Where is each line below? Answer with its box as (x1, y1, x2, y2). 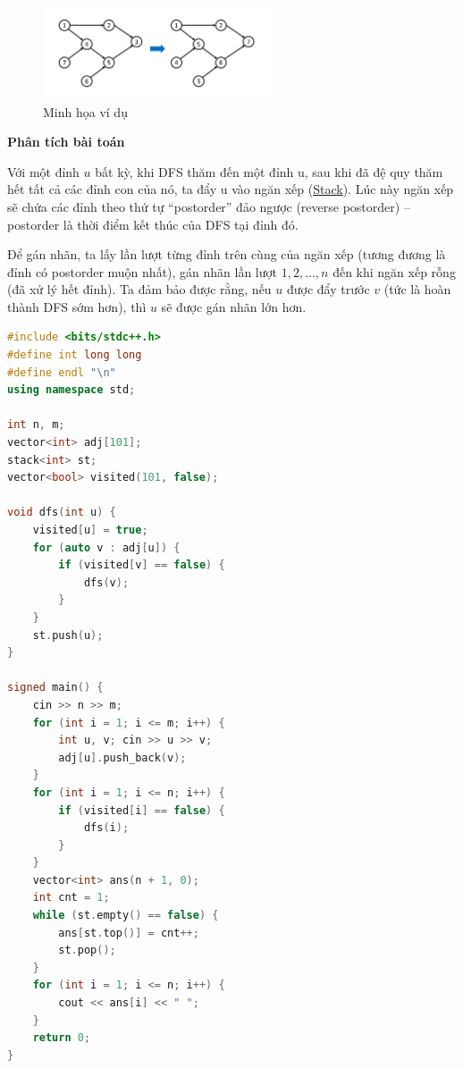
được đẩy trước (286, 280, 370, 299)
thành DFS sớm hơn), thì (7, 297, 147, 315)
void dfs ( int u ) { (7, 506, 116, 519)
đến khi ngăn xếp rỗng (333, 262, 456, 281)
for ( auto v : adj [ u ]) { (32, 541, 181, 554)
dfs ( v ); (83, 576, 130, 589)
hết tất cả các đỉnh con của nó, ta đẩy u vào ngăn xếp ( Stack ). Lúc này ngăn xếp (7, 180, 454, 198)
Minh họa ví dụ (43, 102, 128, 121)
